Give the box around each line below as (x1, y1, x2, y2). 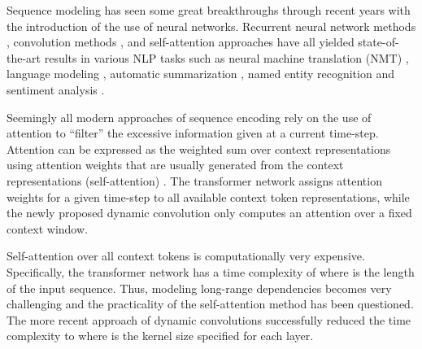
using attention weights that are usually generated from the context (7, 156, 344, 173)
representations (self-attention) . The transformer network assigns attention (7, 172, 382, 189)
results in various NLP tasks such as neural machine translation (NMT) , (44, 49, 409, 66)
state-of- (358, 33, 399, 50)
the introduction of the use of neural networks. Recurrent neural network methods (7, 17, 416, 34)
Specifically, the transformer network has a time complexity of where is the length (7, 263, 415, 280)
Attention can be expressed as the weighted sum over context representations (7, 140, 391, 157)
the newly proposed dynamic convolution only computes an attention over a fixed (7, 204, 412, 221)
